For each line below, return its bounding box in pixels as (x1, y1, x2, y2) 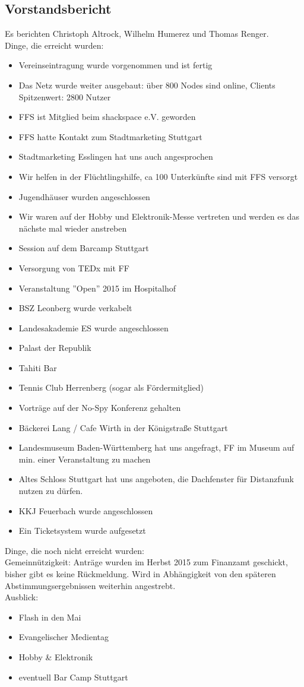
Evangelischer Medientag (18, 631, 109, 643)
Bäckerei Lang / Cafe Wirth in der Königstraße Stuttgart (18, 421, 228, 433)
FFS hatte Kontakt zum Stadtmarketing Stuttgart (18, 130, 202, 143)
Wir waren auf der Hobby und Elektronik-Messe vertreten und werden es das (18, 210, 299, 223)
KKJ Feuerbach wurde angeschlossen (18, 504, 153, 517)
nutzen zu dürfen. (18, 485, 83, 497)
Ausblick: (5, 591, 39, 603)
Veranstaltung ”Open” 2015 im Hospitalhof (18, 281, 176, 294)
